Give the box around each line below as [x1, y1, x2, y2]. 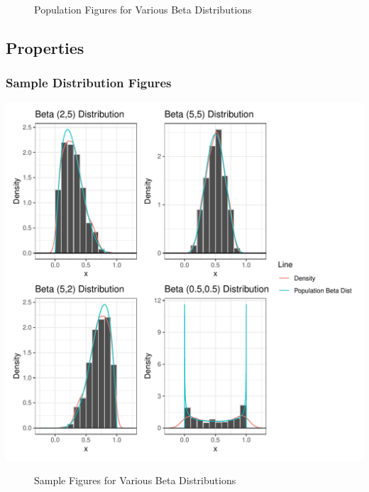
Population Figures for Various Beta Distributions [34, 2, 252, 16]
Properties [6, 36, 84, 58]
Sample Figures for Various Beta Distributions [34, 473, 236, 488]
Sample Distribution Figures [6, 74, 172, 92]
